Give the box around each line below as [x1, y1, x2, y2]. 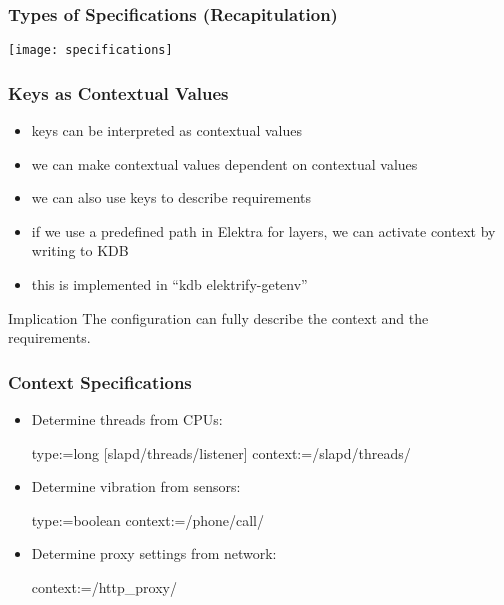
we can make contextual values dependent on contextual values [31, 153, 418, 174]
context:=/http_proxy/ [31, 577, 177, 598]
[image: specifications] [8, 43, 173, 58]
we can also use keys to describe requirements [31, 187, 312, 208]
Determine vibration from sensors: [31, 476, 241, 497]
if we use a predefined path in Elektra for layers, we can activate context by [31, 220, 496, 241]
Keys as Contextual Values [8, 80, 229, 105]
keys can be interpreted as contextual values [31, 120, 302, 141]
